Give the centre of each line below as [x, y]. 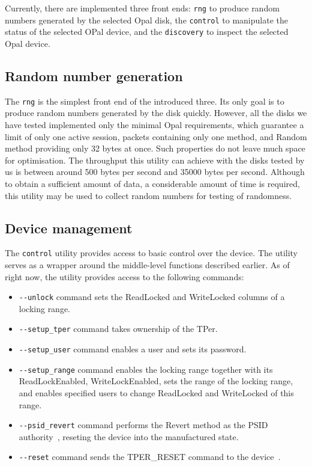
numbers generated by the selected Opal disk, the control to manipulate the [146, 20]
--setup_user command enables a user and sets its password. [133, 349]
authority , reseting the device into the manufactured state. [129, 436]
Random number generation [94, 75]
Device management [69, 228]
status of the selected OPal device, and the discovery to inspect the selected [147, 32]
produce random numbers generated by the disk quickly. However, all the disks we [156, 113]
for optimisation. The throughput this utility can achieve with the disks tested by [155, 160]
